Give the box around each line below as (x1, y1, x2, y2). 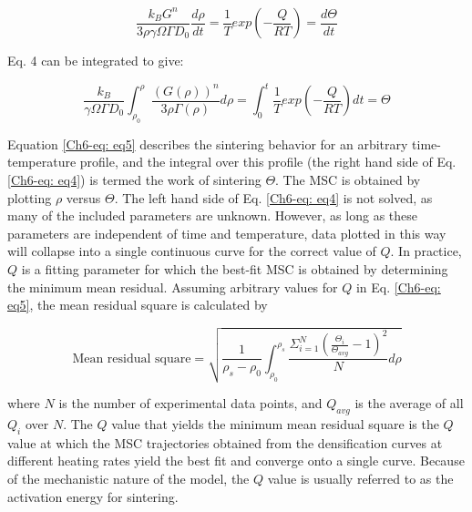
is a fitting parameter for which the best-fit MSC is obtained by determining (21, 260, 448, 278)
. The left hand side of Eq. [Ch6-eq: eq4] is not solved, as (114, 188, 433, 207)
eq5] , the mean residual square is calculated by (7, 295, 268, 314)
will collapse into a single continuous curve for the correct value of (7, 241, 376, 261)
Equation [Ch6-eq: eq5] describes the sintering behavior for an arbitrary (7, 134, 408, 153)
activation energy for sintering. (7, 486, 179, 506)
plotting (7, 188, 52, 207)
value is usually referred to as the (267, 468, 454, 487)
